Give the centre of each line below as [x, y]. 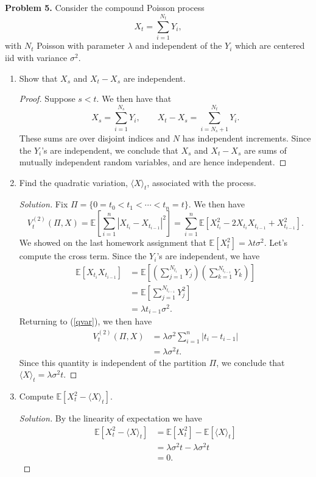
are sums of [265, 150]
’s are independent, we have [208, 256]
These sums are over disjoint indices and [95, 138]
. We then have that [134, 99]
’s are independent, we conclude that [110, 150]
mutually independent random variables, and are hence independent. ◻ [153, 162]
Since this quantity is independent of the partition [113, 362]
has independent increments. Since [247, 138]
